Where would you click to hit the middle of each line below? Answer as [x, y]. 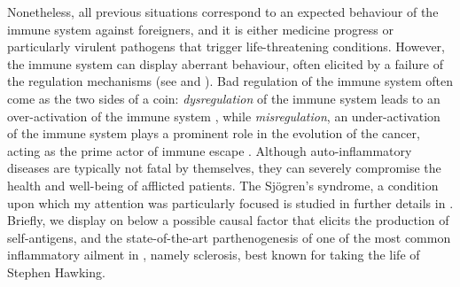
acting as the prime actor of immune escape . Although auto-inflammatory [210, 150]
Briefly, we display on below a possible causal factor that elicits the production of [228, 220]
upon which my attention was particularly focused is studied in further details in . [230, 202]
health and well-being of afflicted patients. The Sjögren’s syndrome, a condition [223, 185]
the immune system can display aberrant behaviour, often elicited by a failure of [225, 63]
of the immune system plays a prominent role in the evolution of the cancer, [214, 133]
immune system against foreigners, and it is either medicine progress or [200, 29]
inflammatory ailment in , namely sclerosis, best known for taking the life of [214, 255]
